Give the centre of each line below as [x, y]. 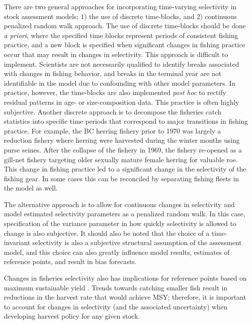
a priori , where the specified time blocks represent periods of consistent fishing [121, 35]
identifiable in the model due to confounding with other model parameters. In [120, 83]
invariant [17, 242]
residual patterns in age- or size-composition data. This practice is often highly [122, 102]
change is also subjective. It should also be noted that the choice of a [107, 233]
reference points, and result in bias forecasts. [70, 261]
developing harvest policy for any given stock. [72, 316]
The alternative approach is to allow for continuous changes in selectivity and [119, 204]
